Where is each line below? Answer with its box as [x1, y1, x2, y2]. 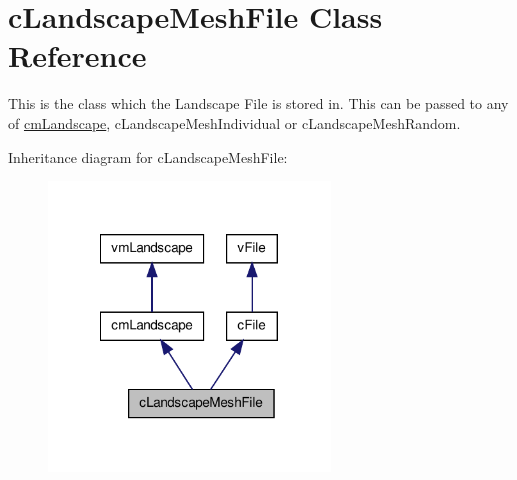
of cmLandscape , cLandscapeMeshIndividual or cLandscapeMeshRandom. [8, 112, 461, 133]
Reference [8, 35, 147, 76]
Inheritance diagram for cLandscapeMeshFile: [8, 146, 288, 167]
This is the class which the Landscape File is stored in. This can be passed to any [8, 93, 509, 114]
